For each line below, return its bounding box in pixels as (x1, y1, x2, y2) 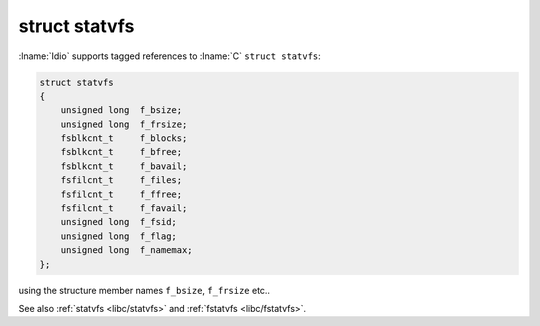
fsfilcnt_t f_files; (60, 175, 183, 186)
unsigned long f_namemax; (60, 245, 194, 256)
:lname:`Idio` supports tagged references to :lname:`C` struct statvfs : (18, 50, 322, 62)
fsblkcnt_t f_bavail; (60, 160, 188, 172)
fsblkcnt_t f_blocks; (60, 133, 188, 144)
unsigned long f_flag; (60, 230, 177, 242)
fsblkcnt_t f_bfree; (60, 146, 183, 158)
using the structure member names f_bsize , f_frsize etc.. (18, 284, 270, 296)
